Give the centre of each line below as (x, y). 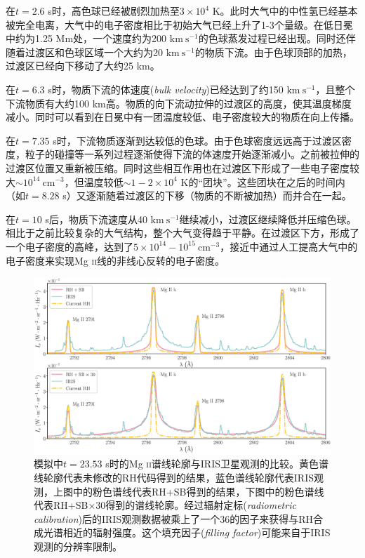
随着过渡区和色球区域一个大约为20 (84, 52)
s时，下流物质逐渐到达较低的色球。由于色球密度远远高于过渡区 (197, 140)
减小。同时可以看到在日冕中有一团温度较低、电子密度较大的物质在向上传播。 (182, 117)
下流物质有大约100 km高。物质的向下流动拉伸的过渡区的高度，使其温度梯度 (179, 103)
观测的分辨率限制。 (78, 546)
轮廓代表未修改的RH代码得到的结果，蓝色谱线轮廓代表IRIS (178, 478)
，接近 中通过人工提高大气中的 (289, 246)
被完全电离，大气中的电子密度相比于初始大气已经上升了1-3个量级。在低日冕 (179, 24)
